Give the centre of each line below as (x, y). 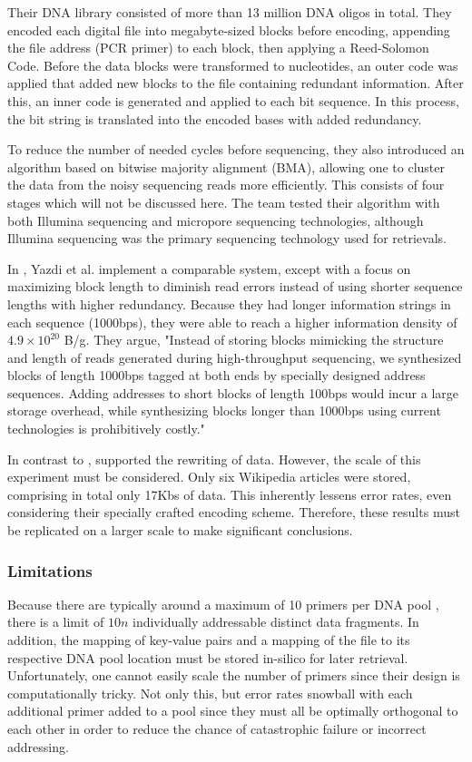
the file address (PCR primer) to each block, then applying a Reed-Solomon (218, 48)
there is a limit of (56, 622)
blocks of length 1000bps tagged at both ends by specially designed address (216, 375)
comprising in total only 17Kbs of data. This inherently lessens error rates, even (230, 494)
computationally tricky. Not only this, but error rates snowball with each (210, 693)
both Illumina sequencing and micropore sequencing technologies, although (216, 220)
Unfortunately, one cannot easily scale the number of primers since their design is (234, 675)
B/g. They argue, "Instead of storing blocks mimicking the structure (254, 340)
